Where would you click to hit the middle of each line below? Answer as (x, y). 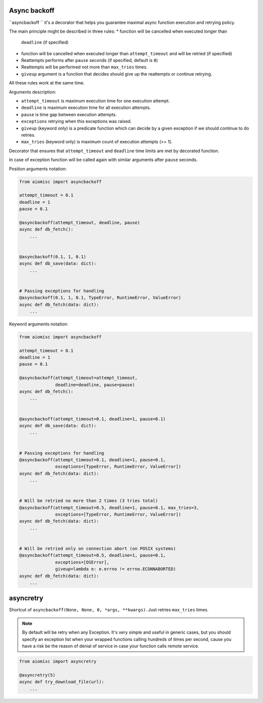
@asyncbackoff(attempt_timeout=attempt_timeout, (78, 378)
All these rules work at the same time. (47, 83)
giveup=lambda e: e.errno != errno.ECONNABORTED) (116, 569)
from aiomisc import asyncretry (58, 662)
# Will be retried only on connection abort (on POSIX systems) (98, 549)
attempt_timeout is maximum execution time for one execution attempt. (95, 101)
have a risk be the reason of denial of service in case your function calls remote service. (111, 646)
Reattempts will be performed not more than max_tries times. (85, 67)
